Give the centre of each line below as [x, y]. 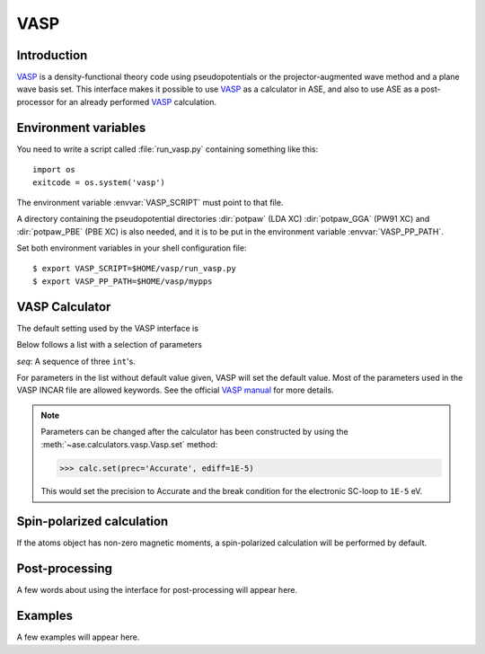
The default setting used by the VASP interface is [108, 328]
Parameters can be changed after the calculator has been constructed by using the [195, 432]
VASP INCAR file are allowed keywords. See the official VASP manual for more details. [175, 390]
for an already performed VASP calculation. [137, 102]
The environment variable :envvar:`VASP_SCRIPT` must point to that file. [150, 202]
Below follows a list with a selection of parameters [109, 345]
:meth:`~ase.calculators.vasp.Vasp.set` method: [129, 444]
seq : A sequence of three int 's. [76, 361]
